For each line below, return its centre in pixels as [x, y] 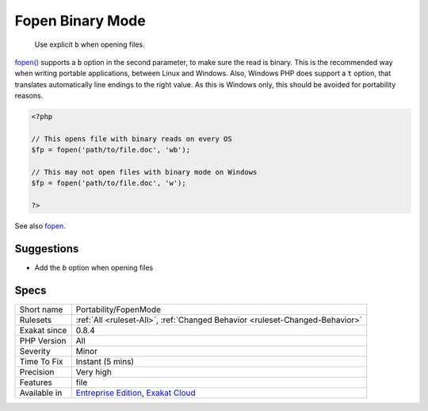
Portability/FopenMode [118, 309]
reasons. [29, 96]
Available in [41, 393]
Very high [94, 372]
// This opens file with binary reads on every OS [132, 138]
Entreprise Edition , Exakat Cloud [136, 393]
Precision [37, 372]
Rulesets [35, 320]
